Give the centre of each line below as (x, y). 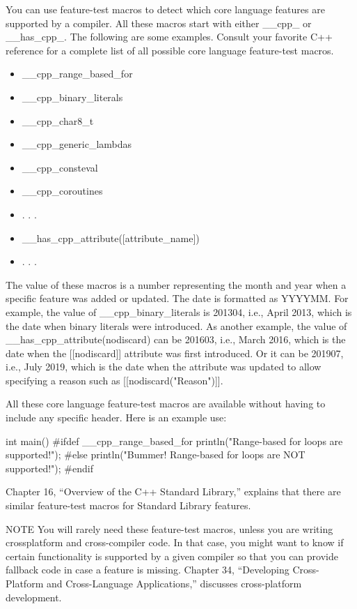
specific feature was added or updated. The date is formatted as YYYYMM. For (177, 298)
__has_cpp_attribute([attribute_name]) (111, 238)
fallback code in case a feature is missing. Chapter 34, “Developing (148, 570)
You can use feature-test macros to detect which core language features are (165, 9)
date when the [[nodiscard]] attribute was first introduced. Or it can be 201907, (175, 353)
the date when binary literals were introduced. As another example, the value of (176, 325)
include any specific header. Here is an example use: (116, 418)
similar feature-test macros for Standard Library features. (128, 505)
